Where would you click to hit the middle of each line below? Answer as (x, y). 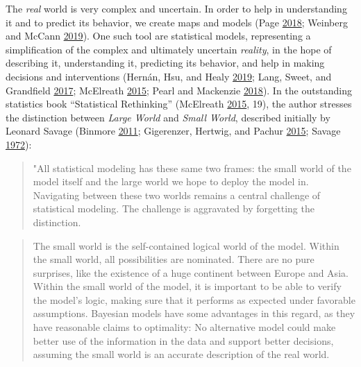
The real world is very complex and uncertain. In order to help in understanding (176, 8)
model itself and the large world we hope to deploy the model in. (171, 181)
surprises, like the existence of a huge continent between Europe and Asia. (191, 272)
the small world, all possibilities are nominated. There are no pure (174, 259)
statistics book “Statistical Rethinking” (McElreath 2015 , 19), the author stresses (179, 104)
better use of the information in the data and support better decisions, (183, 340)
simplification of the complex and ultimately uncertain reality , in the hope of (169, 49)
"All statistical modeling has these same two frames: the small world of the (192, 168)
